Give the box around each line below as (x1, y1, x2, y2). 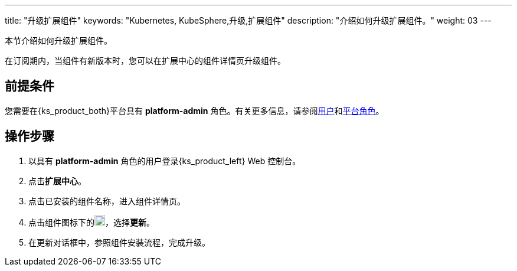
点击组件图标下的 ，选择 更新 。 (28, 217, 155, 227)
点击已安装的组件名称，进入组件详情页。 (28, 195, 185, 206)
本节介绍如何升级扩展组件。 (5, 35, 112, 45)
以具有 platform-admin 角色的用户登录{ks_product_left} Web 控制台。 (28, 155, 301, 166)
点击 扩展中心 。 (28, 175, 86, 186)
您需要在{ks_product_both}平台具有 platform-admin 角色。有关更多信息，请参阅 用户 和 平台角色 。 (5, 105, 384, 116)
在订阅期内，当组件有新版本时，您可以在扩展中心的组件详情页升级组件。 (5, 55, 286, 66)
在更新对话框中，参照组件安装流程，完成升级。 (28, 237, 210, 247)
